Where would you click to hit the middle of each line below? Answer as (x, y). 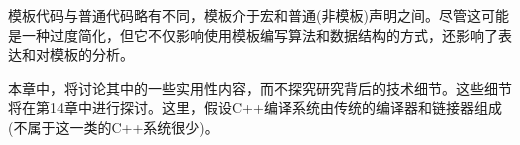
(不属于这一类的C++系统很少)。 (113, 126)
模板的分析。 (91, 54)
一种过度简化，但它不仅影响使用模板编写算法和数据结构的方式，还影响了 (259, 34)
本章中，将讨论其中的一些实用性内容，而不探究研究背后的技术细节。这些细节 (260, 87)
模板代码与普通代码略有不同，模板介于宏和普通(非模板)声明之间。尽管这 (244, 15)
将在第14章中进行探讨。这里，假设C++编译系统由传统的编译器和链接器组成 (255, 107)
